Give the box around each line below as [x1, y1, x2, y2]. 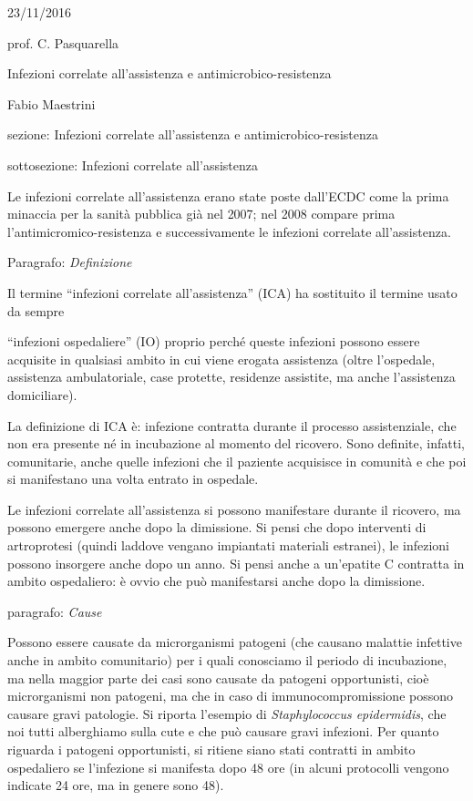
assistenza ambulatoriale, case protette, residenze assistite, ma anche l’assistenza [7, 367, 456, 386]
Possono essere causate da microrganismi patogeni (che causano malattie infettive [7, 632, 462, 652]
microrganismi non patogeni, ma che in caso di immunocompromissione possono [7, 686, 454, 705]
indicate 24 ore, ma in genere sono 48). [7, 775, 224, 795]
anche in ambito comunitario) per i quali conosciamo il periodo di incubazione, [7, 651, 447, 670]
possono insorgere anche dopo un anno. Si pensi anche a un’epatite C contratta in [7, 553, 465, 572]
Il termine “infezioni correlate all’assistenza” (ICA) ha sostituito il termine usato [7, 282, 458, 302]
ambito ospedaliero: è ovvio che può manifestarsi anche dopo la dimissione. [7, 571, 426, 590]
